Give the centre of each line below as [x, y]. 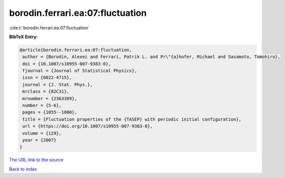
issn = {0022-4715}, [47, 78]
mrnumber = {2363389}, [50, 98]
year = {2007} [39, 140]
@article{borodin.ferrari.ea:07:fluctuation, [76, 50]
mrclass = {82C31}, [46, 91]
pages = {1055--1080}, [50, 112]
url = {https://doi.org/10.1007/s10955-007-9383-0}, [88, 126]
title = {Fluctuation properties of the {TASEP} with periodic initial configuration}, [132, 119]
